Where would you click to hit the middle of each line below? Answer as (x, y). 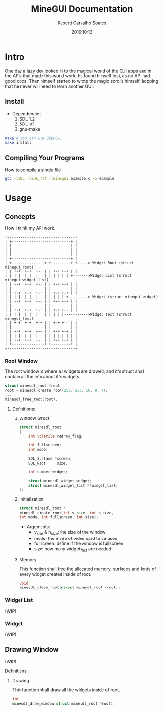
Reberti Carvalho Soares (82, 23)
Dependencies (27, 113)
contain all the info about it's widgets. (43, 377)
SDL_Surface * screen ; (50, 459)
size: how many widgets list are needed (72, 549)
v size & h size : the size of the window (70, 532)
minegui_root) (20, 267)
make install (18, 143)
